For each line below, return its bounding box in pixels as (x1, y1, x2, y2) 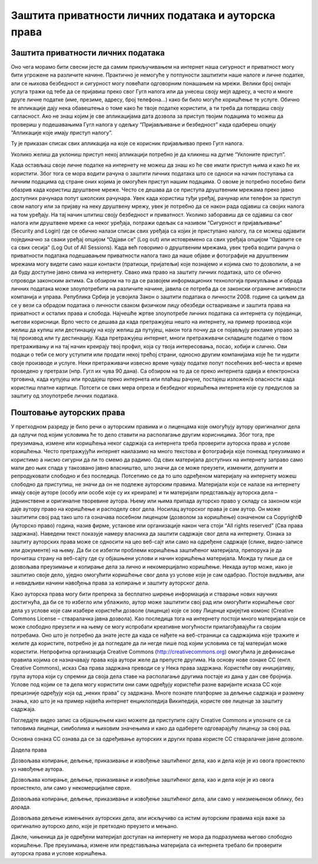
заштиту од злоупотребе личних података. (11, 392, 119, 400)
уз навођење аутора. (11, 765, 64, 772)
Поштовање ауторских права (11, 407, 125, 417)
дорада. (11, 803, 31, 810)
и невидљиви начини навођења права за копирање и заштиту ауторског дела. (11, 580, 210, 587)
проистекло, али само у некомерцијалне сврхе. (11, 785, 132, 792)
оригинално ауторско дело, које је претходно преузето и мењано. (11, 822, 178, 829)
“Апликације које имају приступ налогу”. (11, 129, 113, 136)
